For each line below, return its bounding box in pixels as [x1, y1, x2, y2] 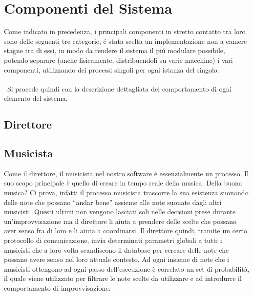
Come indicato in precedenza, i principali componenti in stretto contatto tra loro [4, 26, 246, 37]
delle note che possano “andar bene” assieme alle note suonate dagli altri [4, 197, 222, 207]
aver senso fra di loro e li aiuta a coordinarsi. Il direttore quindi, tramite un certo [4, 225, 247, 236]
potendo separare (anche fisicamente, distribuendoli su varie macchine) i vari [4, 55, 233, 65]
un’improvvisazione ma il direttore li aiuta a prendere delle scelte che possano [4, 216, 237, 226]
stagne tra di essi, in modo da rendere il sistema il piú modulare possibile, [4, 45, 225, 55]
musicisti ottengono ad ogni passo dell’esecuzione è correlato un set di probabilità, [4, 263, 250, 274]
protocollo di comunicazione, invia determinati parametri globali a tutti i [4, 235, 222, 245]
